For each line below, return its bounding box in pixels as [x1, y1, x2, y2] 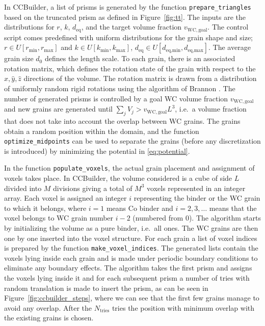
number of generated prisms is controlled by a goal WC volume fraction [4, 93, 228, 103]
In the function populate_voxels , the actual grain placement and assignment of [4, 162, 255, 173]
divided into [4, 182, 42, 193]
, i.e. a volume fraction [175, 103, 247, 114]
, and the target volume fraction [81, 21, 182, 32]
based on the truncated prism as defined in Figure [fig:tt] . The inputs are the [4, 11, 246, 22]
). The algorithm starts [189, 212, 261, 223]
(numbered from [132, 212, 183, 223]
